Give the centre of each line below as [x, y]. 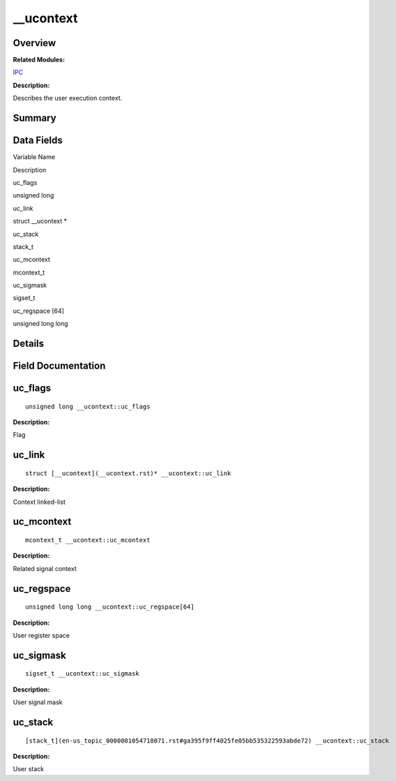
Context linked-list [39, 502]
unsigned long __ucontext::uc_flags [88, 406]
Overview [35, 43]
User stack [29, 769]
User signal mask [38, 702]
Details [29, 344]
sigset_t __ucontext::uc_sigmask [82, 674]
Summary [35, 118]
